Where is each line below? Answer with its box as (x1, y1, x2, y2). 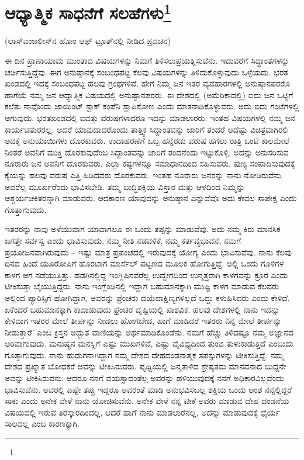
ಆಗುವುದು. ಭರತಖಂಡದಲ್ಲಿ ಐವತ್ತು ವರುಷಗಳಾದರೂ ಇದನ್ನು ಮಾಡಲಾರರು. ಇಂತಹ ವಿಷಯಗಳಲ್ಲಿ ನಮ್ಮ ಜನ (5, 112, 295, 124)
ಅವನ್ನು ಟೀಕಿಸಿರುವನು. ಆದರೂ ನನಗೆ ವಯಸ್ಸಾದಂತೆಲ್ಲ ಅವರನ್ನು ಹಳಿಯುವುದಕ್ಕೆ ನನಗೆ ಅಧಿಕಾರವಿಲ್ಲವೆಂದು (5, 372, 284, 384)
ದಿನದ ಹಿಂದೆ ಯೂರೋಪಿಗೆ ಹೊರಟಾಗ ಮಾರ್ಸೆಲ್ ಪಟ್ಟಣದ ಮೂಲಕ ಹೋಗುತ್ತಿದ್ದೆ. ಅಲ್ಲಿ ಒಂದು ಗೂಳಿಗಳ (5, 257, 284, 269)
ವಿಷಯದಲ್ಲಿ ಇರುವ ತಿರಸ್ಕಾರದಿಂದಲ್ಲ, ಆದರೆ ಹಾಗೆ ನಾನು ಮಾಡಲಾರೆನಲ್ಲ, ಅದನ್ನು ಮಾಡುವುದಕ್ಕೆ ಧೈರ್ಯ (5, 406, 280, 418)
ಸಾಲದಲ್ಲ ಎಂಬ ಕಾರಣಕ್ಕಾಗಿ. (5, 417, 80, 430)
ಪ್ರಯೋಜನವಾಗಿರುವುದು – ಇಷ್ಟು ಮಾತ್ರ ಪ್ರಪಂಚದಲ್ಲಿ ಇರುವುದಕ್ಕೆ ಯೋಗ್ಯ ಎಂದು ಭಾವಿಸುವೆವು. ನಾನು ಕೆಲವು (5, 245, 292, 258)
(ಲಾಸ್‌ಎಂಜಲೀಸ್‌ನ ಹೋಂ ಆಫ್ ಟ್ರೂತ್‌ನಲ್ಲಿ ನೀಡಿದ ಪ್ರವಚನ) (5, 34, 171, 47)
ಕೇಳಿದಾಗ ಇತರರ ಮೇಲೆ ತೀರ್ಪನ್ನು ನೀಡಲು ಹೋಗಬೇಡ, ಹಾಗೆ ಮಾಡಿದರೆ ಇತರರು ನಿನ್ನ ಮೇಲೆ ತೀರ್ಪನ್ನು (5, 314, 282, 327)
